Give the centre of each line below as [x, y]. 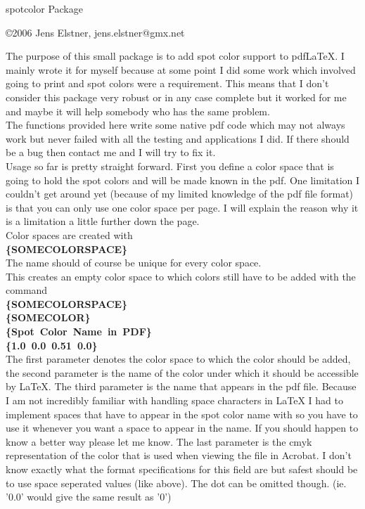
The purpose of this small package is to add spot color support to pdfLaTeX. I [175, 56]
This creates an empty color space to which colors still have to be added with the [181, 276]
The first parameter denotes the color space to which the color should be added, [178, 359]
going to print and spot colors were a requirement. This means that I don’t [167, 83]
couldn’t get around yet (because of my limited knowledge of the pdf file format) [180, 194]
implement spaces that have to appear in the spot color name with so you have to [182, 414]
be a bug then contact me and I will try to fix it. [111, 152]
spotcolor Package [44, 8]
